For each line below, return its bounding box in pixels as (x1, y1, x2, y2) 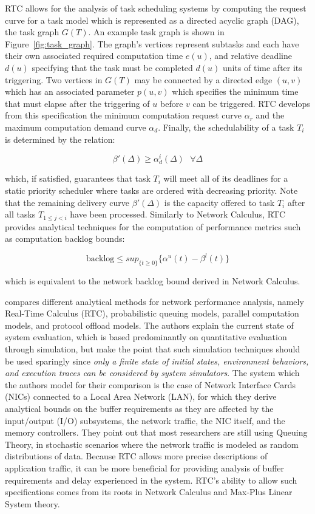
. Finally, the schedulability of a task (158, 120, 294, 133)
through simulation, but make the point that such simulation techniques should (5, 343, 300, 355)
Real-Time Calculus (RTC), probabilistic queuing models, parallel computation (5, 307, 299, 320)
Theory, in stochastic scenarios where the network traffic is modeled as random (5, 437, 299, 450)
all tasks (5, 208, 36, 221)
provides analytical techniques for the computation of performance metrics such (5, 220, 301, 233)
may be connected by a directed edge (134, 73, 273, 86)
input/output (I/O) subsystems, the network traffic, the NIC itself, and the (5, 414, 285, 427)
